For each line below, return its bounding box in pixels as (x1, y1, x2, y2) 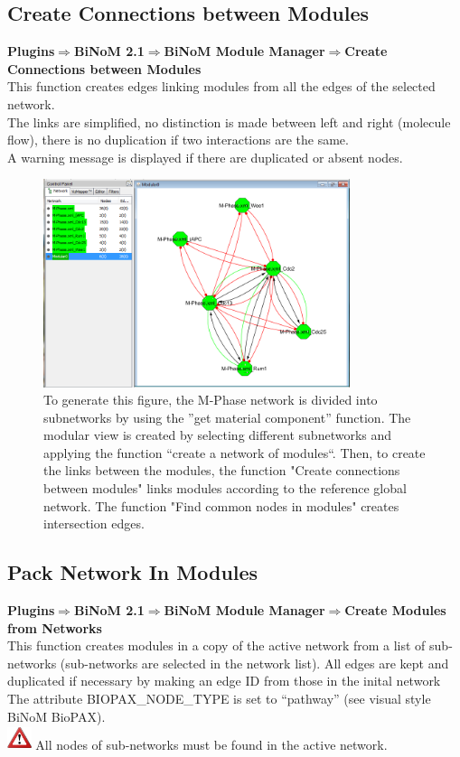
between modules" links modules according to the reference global (43, 479, 407, 498)
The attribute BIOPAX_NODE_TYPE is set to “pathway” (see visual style (7, 689, 431, 708)
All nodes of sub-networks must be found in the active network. (35, 734, 388, 753)
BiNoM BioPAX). (7, 706, 106, 725)
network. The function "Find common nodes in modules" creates (43, 496, 399, 515)
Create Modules (344, 601, 446, 620)
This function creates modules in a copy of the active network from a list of (7, 636, 426, 655)
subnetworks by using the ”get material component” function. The (43, 407, 411, 426)
